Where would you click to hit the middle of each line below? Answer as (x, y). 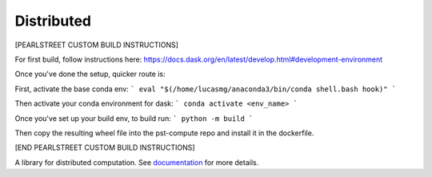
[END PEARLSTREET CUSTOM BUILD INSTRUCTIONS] (105, 147)
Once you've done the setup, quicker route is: (90, 74)
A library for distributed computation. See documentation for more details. (137, 162)
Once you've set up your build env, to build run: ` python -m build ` (134, 118)
